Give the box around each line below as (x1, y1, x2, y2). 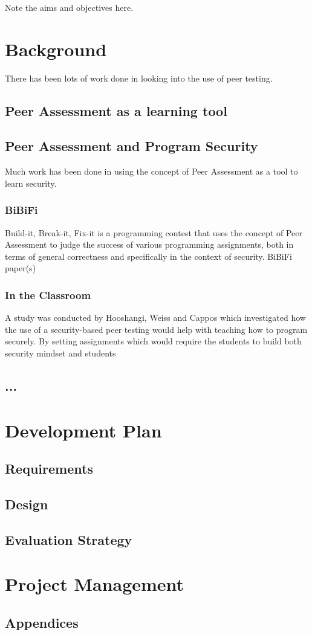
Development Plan (5, 417, 162, 442)
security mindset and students (5, 347, 116, 359)
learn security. (5, 176, 57, 189)
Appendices (5, 613, 79, 631)
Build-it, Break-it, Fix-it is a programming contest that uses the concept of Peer (5, 226, 302, 239)
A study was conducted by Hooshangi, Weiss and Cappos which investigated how (5, 311, 306, 324)
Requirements (5, 459, 93, 478)
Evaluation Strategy (5, 530, 132, 549)
